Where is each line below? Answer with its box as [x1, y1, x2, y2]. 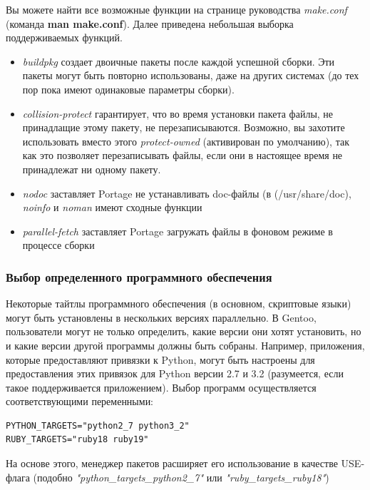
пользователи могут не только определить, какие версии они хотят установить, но [6, 324, 361, 339]
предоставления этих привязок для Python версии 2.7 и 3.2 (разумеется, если [6, 366, 344, 381]
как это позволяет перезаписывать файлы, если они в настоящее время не [22, 148, 343, 163]
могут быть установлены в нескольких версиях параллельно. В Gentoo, [6, 310, 317, 325]
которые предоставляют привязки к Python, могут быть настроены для [6, 352, 315, 367]
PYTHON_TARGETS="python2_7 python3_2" [6, 420, 190, 431]
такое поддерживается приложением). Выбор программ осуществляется [6, 379, 317, 394]
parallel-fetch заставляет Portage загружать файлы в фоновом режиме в [22, 223, 333, 238]
